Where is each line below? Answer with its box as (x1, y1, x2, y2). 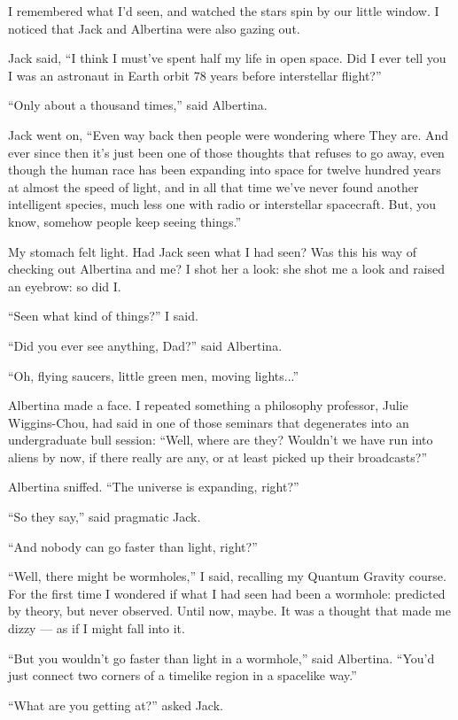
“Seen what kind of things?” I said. (8, 306, 198, 325)
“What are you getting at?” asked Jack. (8, 695, 223, 714)
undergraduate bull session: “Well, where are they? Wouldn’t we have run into (8, 430, 433, 449)
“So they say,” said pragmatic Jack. (8, 507, 201, 526)
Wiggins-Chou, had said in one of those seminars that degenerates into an (8, 413, 409, 431)
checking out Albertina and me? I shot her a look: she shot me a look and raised (8, 259, 446, 278)
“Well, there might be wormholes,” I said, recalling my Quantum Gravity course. (8, 567, 446, 585)
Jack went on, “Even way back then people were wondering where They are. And (8, 125, 449, 143)
